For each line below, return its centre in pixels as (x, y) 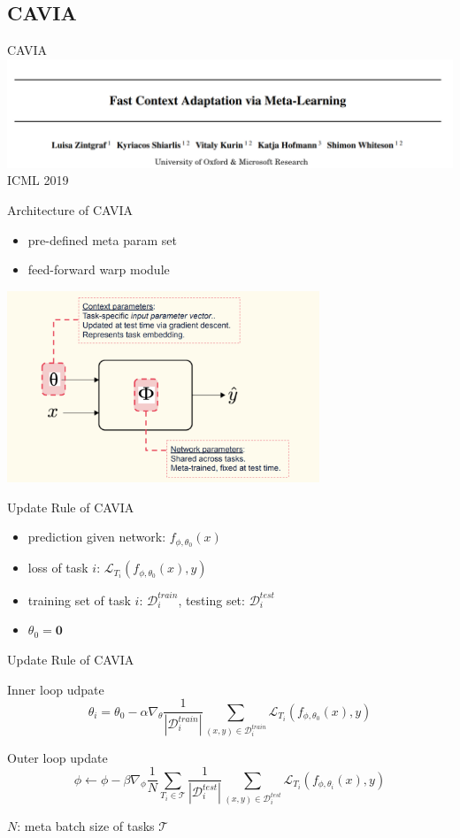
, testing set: (211, 600)
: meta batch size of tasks (86, 825)
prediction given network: (97, 537)
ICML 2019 (38, 180)
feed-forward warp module (99, 269)
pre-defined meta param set (102, 239)
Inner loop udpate (56, 689)
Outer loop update (57, 757)
